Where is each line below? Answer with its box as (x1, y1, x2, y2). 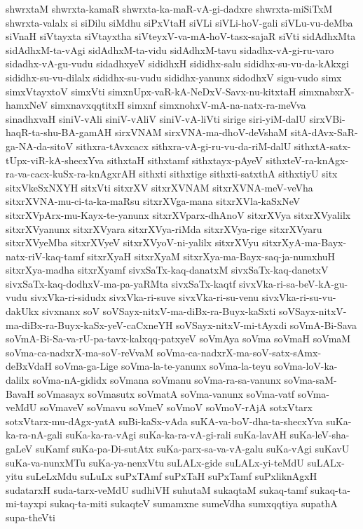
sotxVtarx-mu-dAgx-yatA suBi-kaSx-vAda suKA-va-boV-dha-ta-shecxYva (6, 413, 323, 428)
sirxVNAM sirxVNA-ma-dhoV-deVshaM (115, 125, 288, 140)
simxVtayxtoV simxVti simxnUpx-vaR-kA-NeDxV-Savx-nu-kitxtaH (6, 83, 296, 98)
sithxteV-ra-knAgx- (266, 152, 349, 167)
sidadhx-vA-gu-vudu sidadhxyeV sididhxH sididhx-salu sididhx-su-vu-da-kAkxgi (6, 56, 349, 71)
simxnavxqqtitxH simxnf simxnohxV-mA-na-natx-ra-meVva (50, 98, 306, 112)
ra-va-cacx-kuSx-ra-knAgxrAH (6, 166, 136, 181)
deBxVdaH (6, 359, 52, 373)
